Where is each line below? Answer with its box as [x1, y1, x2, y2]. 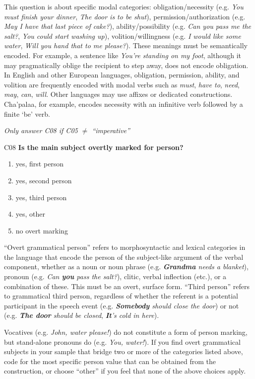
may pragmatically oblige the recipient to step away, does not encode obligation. [4, 60, 249, 70]
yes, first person [15, 158, 64, 169]
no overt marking [15, 225, 68, 235]
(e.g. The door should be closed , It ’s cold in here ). [4, 310, 159, 320]
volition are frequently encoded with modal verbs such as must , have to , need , [4, 79, 240, 89]
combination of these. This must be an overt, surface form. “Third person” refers [4, 281, 250, 291]
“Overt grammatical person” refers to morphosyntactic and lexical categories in [4, 242, 246, 252]
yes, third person [15, 192, 67, 202]
